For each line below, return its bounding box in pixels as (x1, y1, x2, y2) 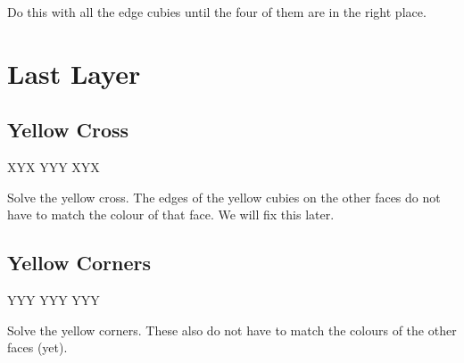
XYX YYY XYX (7, 158, 100, 177)
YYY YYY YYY (7, 291, 100, 309)
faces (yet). (7, 338, 68, 357)
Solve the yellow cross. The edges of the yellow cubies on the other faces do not (7, 187, 441, 206)
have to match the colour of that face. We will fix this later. (7, 205, 335, 224)
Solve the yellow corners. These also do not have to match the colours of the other (7, 320, 457, 339)
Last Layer (7, 54, 141, 91)
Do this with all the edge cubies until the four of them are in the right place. (7, 3, 427, 21)
